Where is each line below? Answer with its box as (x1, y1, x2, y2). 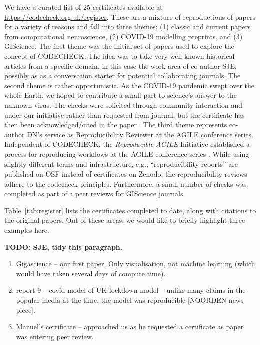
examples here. (4, 225, 49, 235)
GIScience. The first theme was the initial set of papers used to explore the (4, 41, 234, 51)
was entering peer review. (16, 331, 94, 341)
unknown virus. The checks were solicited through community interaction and (4, 99, 242, 110)
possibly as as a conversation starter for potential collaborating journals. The (4, 70, 241, 81)
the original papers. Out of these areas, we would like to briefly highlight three (4, 215, 245, 225)
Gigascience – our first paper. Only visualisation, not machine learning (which (16, 258, 255, 269)
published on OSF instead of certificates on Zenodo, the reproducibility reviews (4, 168, 247, 179)
